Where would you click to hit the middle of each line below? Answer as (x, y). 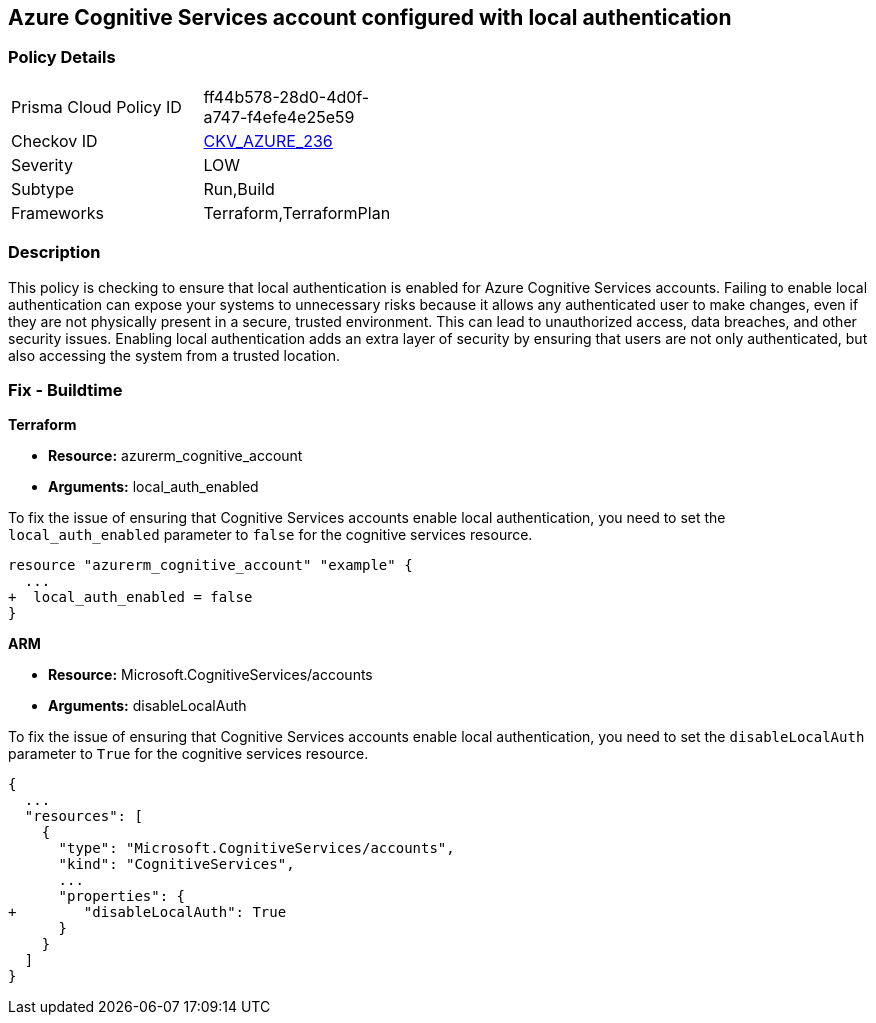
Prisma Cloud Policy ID (96, 106)
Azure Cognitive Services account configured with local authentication (370, 17)
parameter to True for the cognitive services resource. (188, 754)
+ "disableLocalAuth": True (147, 912)
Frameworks (57, 212)
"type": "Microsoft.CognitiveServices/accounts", (256, 848)
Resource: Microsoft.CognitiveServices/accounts (210, 675)
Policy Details (62, 57)
